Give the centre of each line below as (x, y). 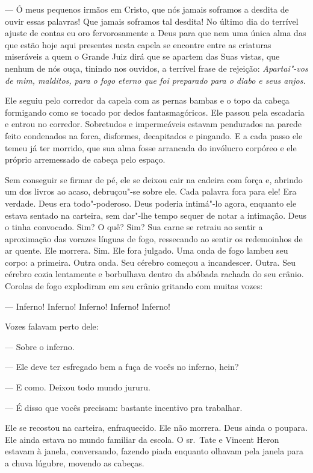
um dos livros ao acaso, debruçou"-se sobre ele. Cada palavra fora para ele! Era (151, 191)
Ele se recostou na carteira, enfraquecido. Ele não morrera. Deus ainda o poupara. (156, 428)
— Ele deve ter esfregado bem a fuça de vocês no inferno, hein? (122, 367)
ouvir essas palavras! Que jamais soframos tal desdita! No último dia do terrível (152, 21)
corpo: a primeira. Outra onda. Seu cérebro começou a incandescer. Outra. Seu (150, 262)
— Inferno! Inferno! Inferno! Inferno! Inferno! (88, 306)
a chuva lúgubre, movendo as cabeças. (75, 463)
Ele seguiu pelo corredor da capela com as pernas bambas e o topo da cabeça (147, 100)
